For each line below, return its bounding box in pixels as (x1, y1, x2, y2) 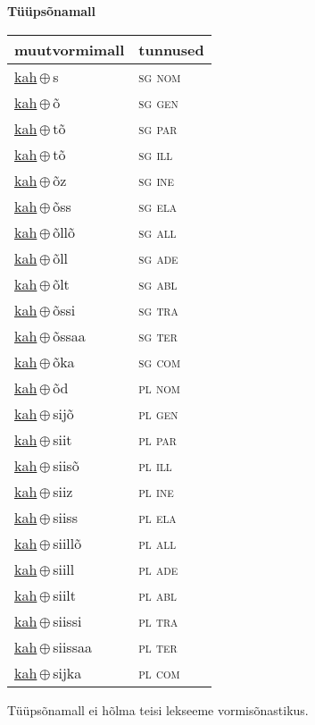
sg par (138, 117, 178, 139)
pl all (138, 532, 177, 553)
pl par (138, 428, 177, 450)
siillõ (53, 532, 82, 553)
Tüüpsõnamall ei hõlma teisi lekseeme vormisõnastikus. (7, 700, 309, 719)
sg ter (138, 325, 178, 346)
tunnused (138, 38, 204, 60)
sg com (138, 350, 180, 372)
